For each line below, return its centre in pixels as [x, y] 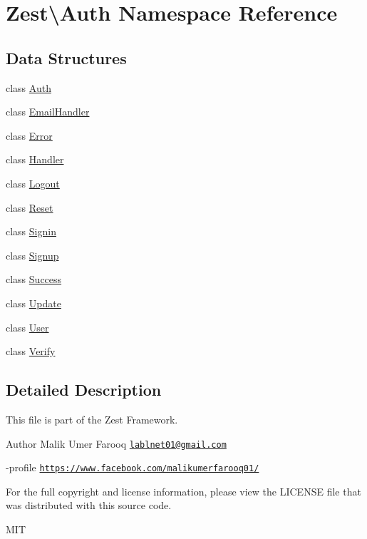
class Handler [35, 159]
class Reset [30, 207]
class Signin [31, 231]
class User [27, 327]
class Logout [33, 183]
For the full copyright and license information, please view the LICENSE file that [183, 491]
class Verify [31, 351]
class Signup [32, 255]
